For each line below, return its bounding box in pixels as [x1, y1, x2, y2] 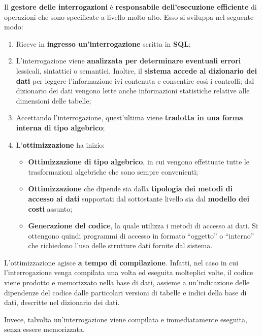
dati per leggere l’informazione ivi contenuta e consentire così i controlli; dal [16, 75, 254, 86]
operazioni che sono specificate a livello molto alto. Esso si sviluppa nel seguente [4, 11, 254, 22]
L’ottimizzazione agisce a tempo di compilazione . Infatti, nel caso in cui [4, 257, 239, 267]
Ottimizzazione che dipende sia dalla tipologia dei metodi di [28, 183, 233, 194]
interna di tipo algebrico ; [16, 122, 105, 132]
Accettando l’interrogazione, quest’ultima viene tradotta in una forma [16, 112, 243, 123]
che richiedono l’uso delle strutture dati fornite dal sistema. [28, 240, 213, 251]
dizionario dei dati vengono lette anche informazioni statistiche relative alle [16, 85, 250, 96]
